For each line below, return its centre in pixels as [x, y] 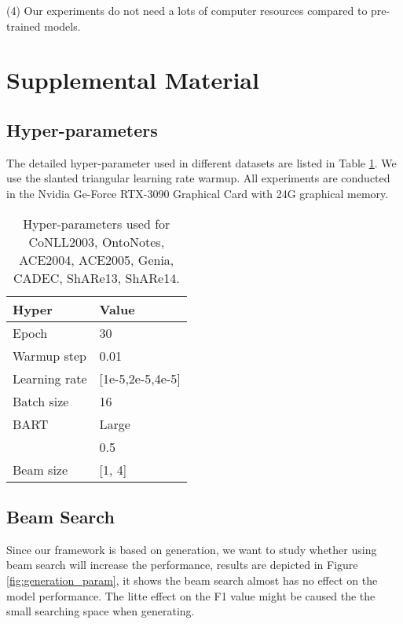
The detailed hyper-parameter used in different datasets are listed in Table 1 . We [201, 162]
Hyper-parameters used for [97, 223]
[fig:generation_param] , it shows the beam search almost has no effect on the [192, 580]
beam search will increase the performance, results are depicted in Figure [182, 565]
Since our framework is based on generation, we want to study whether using [192, 549]
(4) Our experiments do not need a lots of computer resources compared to [187, 10]
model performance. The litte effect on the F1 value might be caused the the [191, 595]
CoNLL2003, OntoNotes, [97, 241]
